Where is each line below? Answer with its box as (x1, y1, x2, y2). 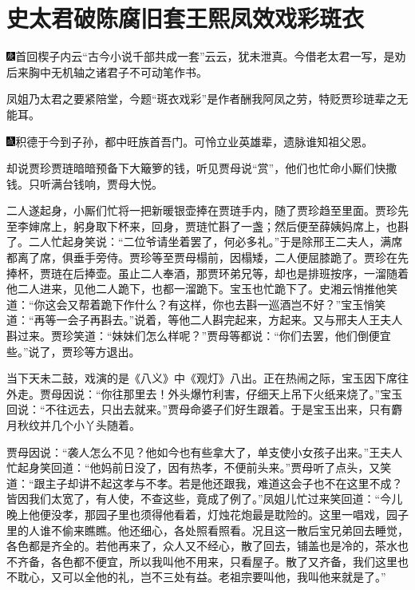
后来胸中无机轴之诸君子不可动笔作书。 (6, 63, 207, 80)
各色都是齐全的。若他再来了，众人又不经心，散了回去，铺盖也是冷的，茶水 (6, 537, 397, 554)
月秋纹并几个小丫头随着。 (6, 417, 140, 433)
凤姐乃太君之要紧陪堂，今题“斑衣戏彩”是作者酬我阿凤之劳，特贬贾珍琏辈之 (6, 90, 397, 107)
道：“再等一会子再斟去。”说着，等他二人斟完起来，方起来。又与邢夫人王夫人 (6, 311, 403, 328)
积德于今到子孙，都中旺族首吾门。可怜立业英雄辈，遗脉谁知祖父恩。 (15, 133, 373, 149)
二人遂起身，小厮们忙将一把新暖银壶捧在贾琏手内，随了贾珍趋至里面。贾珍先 (6, 202, 409, 219)
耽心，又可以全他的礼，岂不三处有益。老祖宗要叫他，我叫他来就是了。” (17, 568, 386, 585)
